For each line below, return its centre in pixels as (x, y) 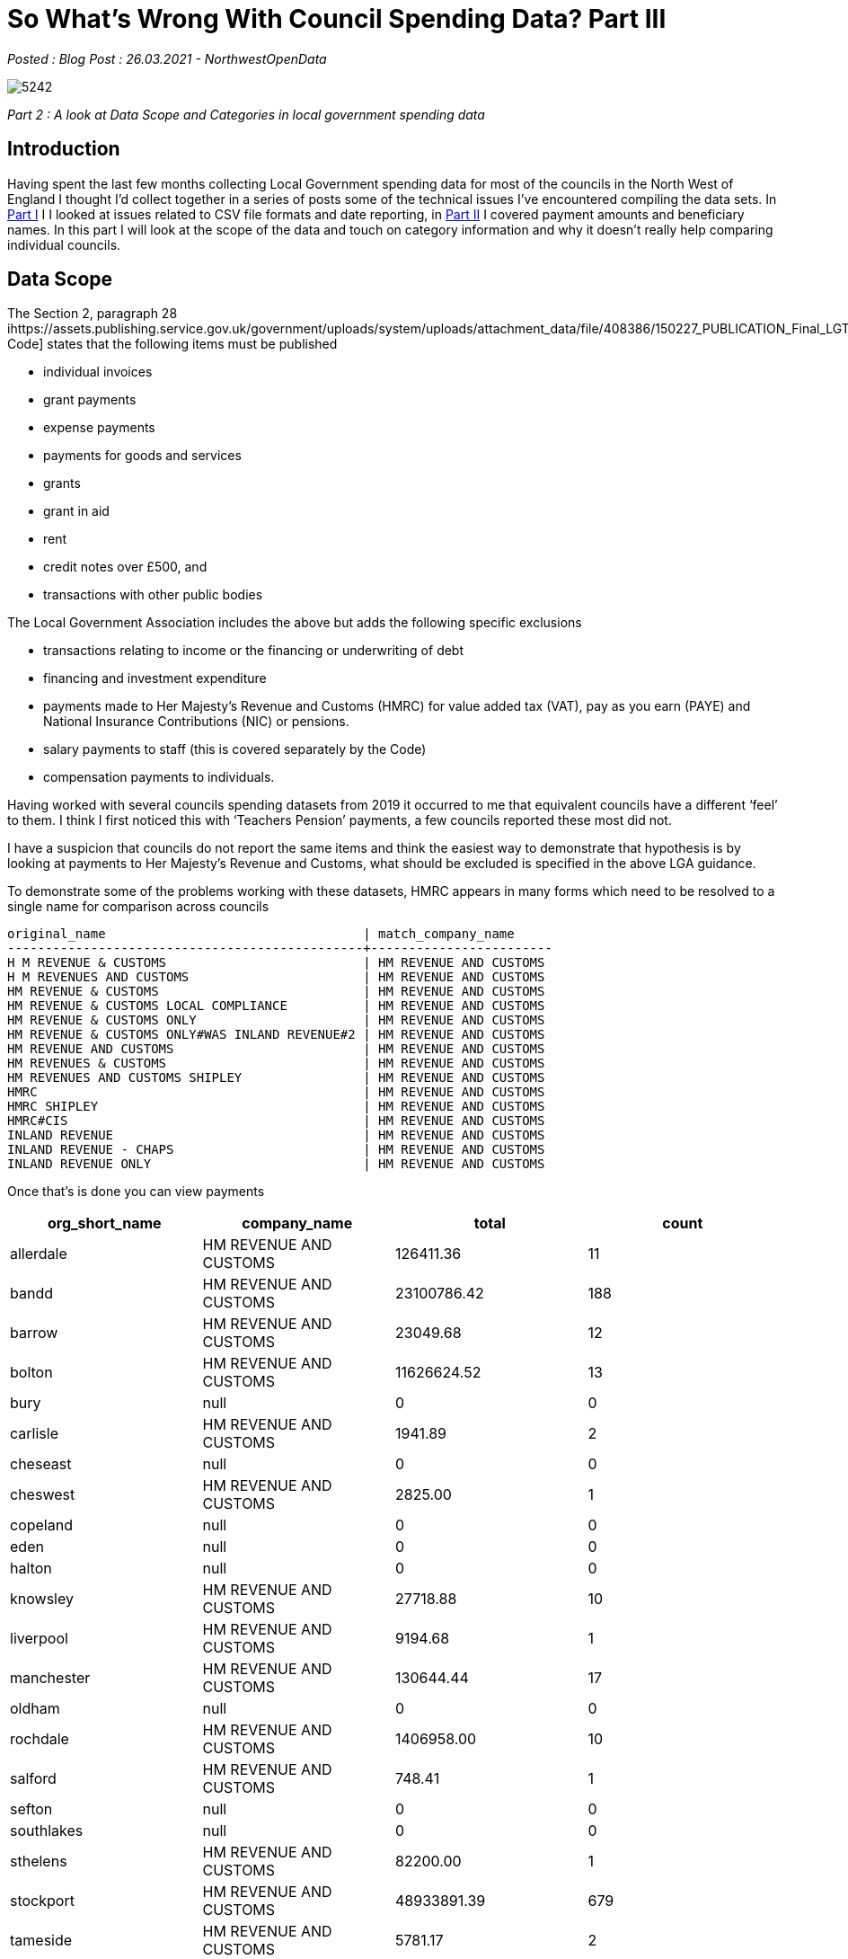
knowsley (42, 1599)
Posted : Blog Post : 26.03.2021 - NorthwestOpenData (167, 58)
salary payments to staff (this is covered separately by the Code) (235, 749)
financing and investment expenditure (155, 678)
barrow (34, 1333)
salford (33, 1779)
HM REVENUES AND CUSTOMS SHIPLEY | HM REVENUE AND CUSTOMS (276, 1078)
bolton (31, 1373)
